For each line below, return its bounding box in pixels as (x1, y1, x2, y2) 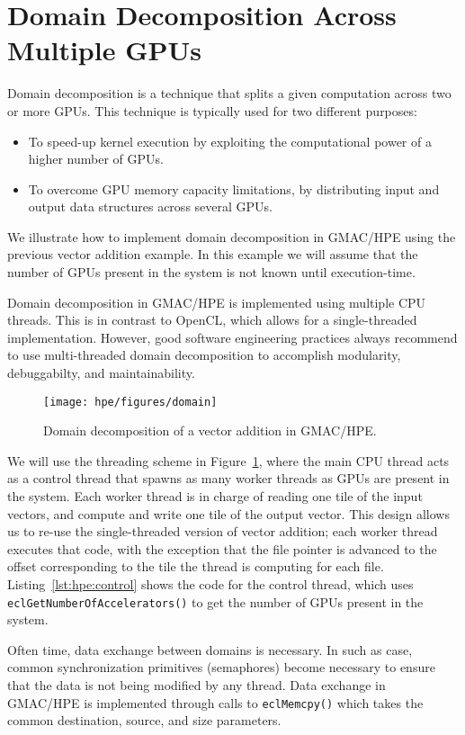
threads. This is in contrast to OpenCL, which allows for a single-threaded (7, 310, 417, 329)
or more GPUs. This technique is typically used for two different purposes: (7, 101, 417, 120)
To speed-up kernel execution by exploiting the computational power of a (28, 131, 432, 150)
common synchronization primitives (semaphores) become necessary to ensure (7, 658, 435, 677)
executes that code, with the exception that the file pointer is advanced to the (7, 539, 437, 558)
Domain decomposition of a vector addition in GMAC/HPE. (43, 421, 377, 440)
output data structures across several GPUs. (28, 197, 273, 216)
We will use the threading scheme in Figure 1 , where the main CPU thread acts (7, 451, 450, 470)
